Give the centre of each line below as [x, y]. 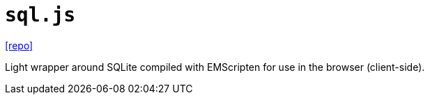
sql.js [40, 15]
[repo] [19, 45]
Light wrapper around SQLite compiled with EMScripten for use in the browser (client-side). [215, 67]
